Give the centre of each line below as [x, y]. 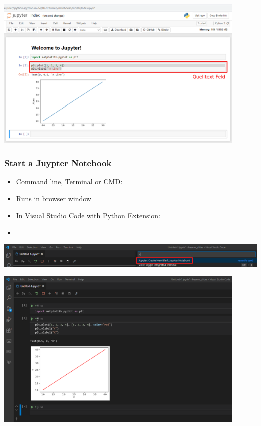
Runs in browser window [53, 198]
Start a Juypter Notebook [58, 163]
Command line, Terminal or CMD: [69, 182]
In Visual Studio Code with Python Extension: [88, 215]
